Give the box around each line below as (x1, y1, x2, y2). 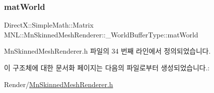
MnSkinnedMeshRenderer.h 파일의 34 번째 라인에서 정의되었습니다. (4, 46, 211, 56)
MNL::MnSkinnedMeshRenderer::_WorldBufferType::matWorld (4, 29, 199, 39)
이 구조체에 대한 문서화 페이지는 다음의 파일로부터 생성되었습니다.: (4, 62, 210, 72)
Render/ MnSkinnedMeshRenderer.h (4, 79, 113, 89)
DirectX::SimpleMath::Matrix (4, 20, 94, 30)
